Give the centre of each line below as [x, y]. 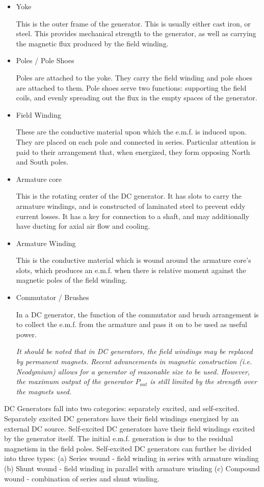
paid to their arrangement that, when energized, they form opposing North [133, 152]
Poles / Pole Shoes [45, 60]
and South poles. [42, 162]
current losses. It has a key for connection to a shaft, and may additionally [133, 216]
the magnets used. [44, 391]
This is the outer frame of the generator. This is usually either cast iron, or [133, 23]
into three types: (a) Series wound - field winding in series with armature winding [131, 458]
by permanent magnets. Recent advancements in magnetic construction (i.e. [134, 361]
